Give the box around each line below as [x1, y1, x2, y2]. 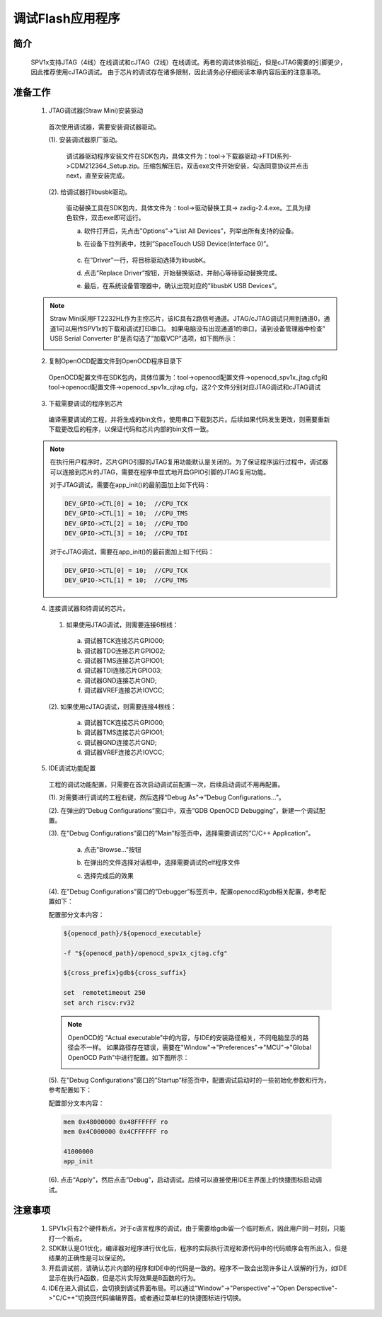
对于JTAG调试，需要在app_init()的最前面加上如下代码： [50, 480, 212, 489]
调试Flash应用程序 [13, 11, 120, 26]
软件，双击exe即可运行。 [71, 213, 145, 222]
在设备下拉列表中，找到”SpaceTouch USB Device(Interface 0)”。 [83, 239, 272, 248]
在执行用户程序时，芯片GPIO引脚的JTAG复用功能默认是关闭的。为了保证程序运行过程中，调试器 [50, 457, 329, 467]
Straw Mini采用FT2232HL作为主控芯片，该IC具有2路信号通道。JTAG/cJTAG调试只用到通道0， [50, 314, 324, 323]
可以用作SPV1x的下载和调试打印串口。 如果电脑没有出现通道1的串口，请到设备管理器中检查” [58, 324, 325, 333]
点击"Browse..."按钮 [83, 845, 141, 853]
